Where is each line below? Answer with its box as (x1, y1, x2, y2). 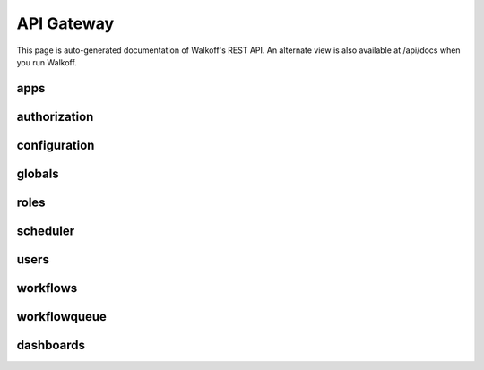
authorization (16, 108, 94, 125)
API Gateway (16, 13, 115, 33)
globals (16, 166, 59, 181)
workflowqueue (16, 309, 108, 324)
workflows (16, 280, 78, 296)
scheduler (16, 223, 75, 238)
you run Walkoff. (16, 56, 78, 67)
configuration (16, 137, 95, 152)
